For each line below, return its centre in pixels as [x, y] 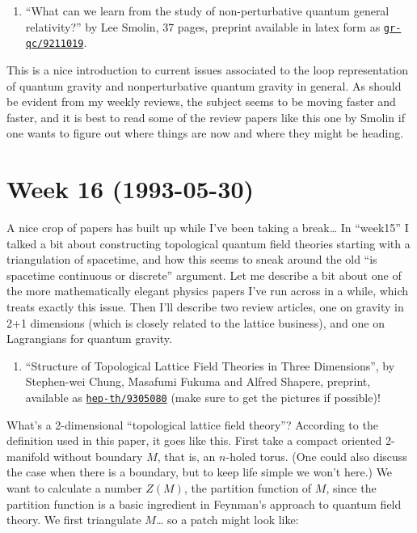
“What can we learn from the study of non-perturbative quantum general [207, 11]
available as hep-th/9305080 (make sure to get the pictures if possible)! [203, 397]
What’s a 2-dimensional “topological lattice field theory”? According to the [192, 424]
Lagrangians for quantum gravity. [89, 338]
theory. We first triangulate [74, 520]
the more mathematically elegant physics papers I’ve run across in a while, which [208, 291]
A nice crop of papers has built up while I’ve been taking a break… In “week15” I [208, 227]
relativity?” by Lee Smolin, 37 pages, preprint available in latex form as [203, 26]
